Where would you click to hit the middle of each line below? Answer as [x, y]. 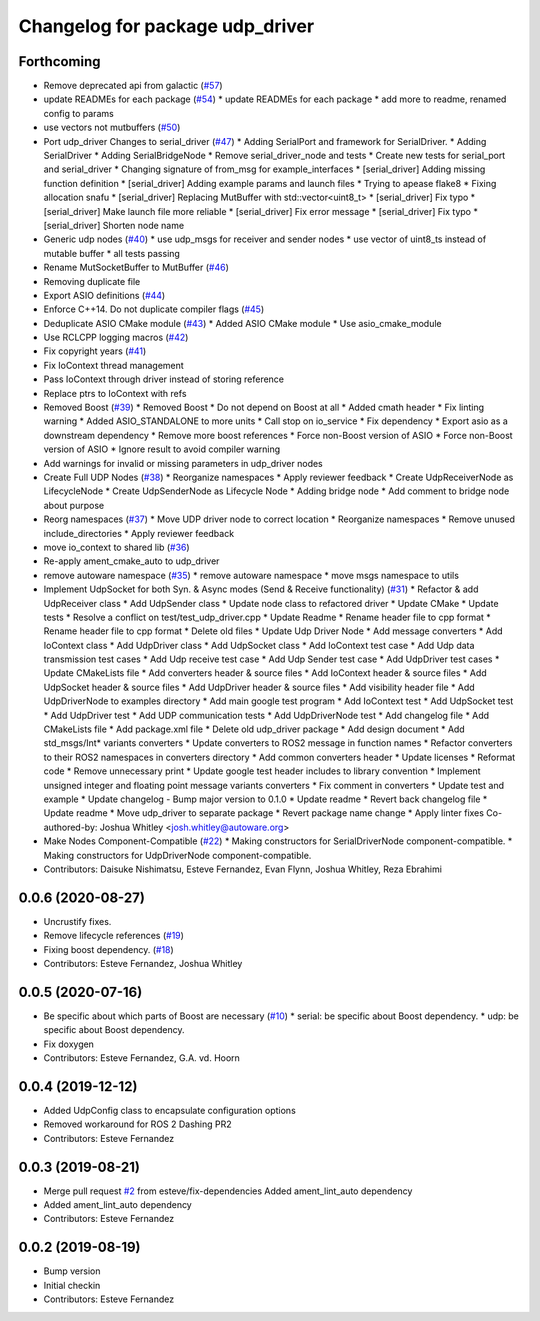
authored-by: [70, 827]
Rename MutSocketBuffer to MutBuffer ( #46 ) [136, 267]
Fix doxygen [69, 1044]
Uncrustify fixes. [77, 921]
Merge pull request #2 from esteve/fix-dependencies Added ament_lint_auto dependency [228, 1191]
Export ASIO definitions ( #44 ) [104, 295]
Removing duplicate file [92, 281]
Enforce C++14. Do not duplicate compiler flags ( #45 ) [154, 309]
